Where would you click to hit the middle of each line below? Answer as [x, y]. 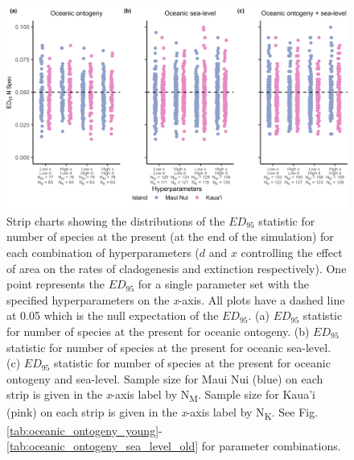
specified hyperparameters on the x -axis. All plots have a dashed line [176, 299]
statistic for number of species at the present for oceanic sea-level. [169, 347]
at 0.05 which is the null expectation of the [113, 315]
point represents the [56, 284]
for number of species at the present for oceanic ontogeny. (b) [158, 331]
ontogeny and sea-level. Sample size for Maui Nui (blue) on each [165, 378]
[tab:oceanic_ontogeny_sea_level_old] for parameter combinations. [174, 446]
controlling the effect [292, 252]
